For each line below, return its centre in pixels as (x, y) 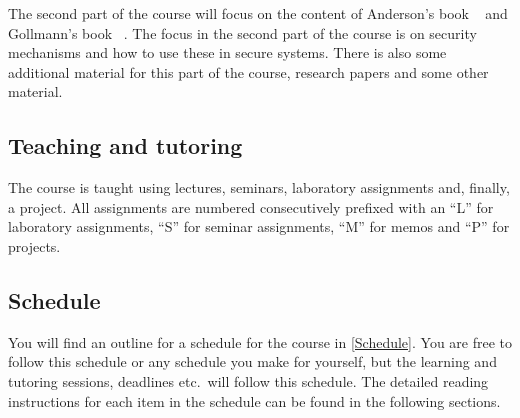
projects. (34, 245)
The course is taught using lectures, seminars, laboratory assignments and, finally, (259, 187)
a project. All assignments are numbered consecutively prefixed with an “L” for (251, 206)
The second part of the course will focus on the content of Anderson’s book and (258, 13)
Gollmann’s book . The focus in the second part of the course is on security (242, 32)
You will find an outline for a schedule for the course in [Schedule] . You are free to (260, 341)
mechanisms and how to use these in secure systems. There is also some (227, 52)
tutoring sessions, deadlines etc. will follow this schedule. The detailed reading (248, 380)
